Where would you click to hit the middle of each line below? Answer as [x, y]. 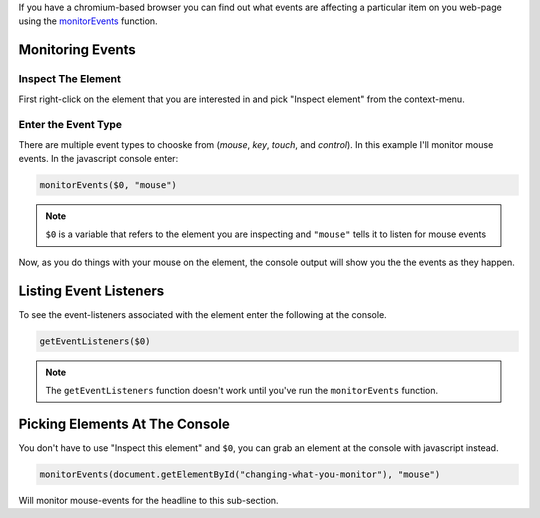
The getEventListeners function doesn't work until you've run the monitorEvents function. [242, 391]
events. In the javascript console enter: [98, 159]
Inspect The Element [70, 79]
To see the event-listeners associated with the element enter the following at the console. [202, 314]
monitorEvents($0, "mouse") [108, 185]
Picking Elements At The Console [124, 423]
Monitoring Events [77, 50]
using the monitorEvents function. [88, 21]
